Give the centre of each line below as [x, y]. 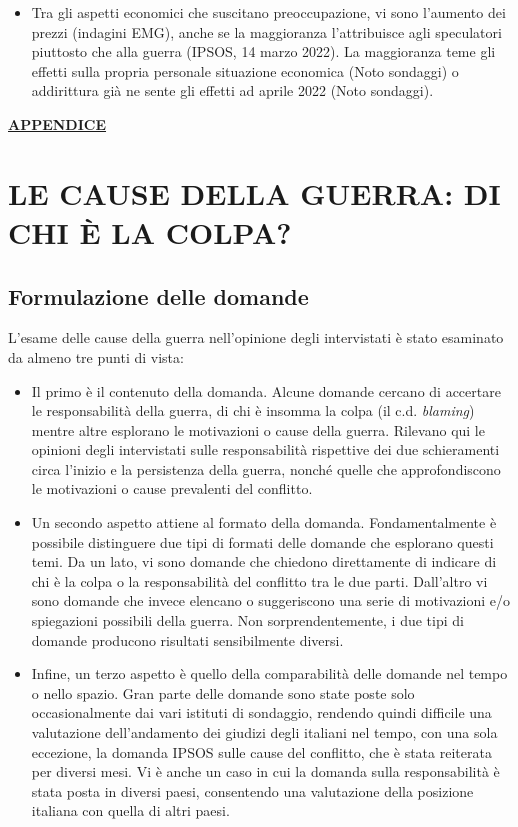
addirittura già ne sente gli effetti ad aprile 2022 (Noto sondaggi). [232, 90]
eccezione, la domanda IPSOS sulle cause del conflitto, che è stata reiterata [261, 751]
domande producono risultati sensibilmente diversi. [187, 639]
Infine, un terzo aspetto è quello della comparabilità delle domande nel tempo [269, 673]
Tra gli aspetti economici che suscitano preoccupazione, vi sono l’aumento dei [268, 12]
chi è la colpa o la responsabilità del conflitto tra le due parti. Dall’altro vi [259, 580]
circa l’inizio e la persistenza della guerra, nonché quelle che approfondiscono [266, 468]
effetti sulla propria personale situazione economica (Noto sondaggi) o [245, 70]
